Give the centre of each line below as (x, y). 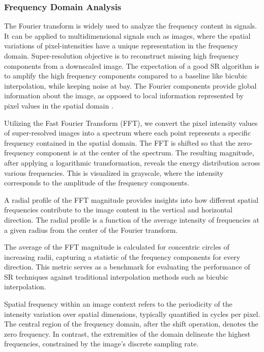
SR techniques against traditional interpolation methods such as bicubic (116, 276)
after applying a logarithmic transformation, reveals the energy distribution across (132, 162)
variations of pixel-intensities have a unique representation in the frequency (121, 46)
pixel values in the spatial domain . (59, 105)
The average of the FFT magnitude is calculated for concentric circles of (117, 247)
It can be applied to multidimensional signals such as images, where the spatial (127, 35)
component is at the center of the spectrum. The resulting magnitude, (145, 153)
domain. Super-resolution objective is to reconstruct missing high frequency (122, 56)
